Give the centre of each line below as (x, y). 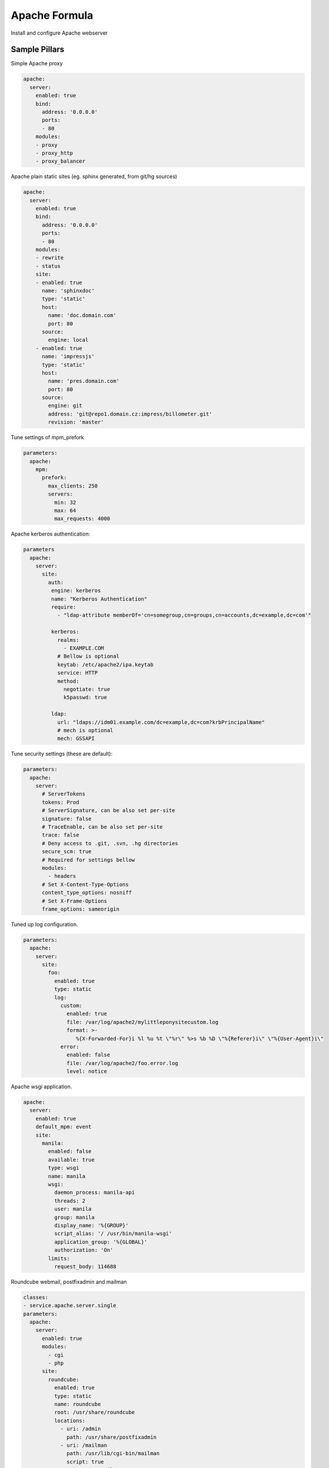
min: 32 (65, 502)
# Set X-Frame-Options (75, 901)
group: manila (74, 1217)
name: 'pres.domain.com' (84, 381)
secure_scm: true (67, 852)
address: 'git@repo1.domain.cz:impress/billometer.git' (130, 414)
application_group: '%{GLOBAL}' (100, 1242)
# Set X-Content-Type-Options (85, 884)
